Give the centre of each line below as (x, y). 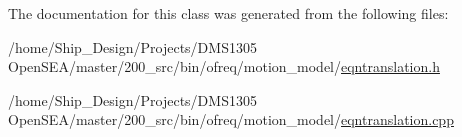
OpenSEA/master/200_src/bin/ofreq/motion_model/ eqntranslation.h (224, 66)
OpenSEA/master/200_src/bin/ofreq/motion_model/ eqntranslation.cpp (231, 119)
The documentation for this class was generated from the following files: (228, 13)
